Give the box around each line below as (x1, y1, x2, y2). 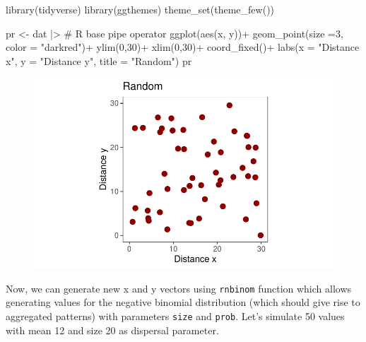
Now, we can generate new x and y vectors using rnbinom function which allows (6, 281, 352, 295)
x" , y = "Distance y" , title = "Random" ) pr (6, 53, 192, 68)
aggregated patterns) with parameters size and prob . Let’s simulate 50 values (6, 309, 345, 324)
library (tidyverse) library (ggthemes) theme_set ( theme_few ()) (6, 2, 275, 16)
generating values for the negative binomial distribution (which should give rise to (6, 295, 360, 309)
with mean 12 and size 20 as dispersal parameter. (6, 322, 219, 337)
